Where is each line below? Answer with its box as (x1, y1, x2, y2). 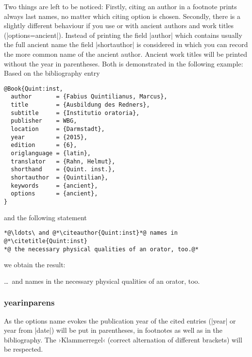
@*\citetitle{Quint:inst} (4, 237, 87, 244)
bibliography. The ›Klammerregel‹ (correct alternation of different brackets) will (4, 334, 242, 344)
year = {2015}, (11, 133, 87, 141)
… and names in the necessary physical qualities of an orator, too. (4, 276, 200, 286)
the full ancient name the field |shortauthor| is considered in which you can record (4, 39, 248, 49)
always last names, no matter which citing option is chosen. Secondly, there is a (4, 11, 241, 21)
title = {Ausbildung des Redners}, (11, 101, 150, 109)
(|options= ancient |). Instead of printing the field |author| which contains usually (4, 30, 242, 40)
